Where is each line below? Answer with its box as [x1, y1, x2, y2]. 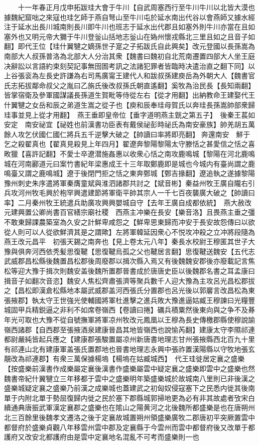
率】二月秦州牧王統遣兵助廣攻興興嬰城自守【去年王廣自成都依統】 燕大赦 [4, 197, 245, 207]
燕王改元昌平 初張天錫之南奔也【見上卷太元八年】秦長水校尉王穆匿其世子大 [4, 236, 255, 247]
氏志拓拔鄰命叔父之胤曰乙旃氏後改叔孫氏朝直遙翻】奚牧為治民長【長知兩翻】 [4, 80, 255, 90]
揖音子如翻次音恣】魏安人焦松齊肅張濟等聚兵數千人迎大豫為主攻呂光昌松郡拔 [4, 275, 255, 286]
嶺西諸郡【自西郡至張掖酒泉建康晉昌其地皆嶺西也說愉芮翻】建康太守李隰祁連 [4, 324, 255, 334]
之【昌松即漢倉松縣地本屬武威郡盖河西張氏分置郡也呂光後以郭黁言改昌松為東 [4, 285, 255, 296]
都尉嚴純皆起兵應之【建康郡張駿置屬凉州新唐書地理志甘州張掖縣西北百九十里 [4, 334, 255, 344]
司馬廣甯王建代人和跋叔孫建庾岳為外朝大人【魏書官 [87, 70, 255, 81]
